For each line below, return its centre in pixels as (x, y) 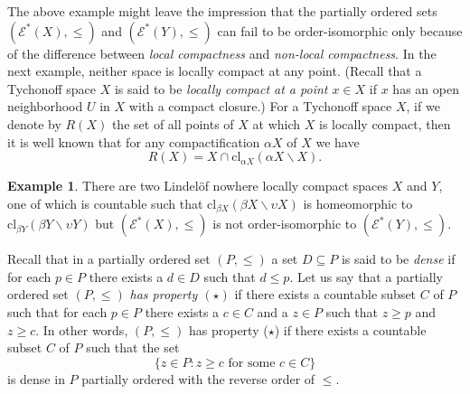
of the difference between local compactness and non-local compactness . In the (222, 53)
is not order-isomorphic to (285, 224)
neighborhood (45, 106)
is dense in (36, 378)
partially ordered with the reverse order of (198, 378)
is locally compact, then (385, 123)
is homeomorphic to (358, 203)
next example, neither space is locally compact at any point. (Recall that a (215, 71)
